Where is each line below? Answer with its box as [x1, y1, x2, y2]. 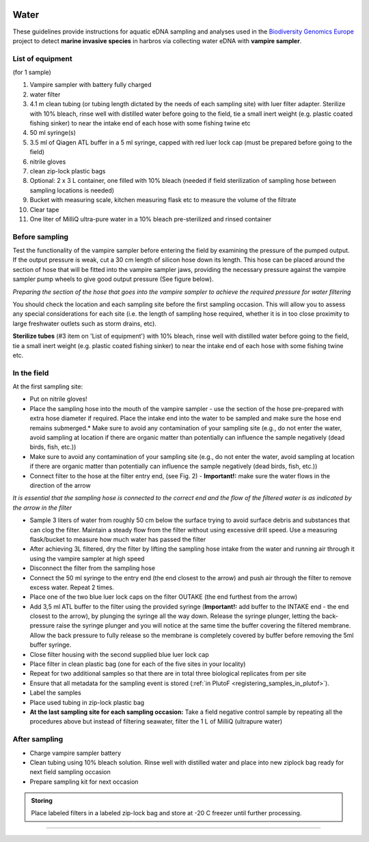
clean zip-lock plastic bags [29, 166, 106, 175]
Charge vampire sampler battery [29, 749, 122, 757]
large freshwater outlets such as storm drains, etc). [12, 319, 157, 327]
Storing [31, 797, 53, 805]
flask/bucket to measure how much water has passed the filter [29, 535, 206, 543]
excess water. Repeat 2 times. [29, 583, 114, 591]
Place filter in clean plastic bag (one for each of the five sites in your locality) [29, 660, 246, 668]
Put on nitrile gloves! [29, 395, 88, 404]
